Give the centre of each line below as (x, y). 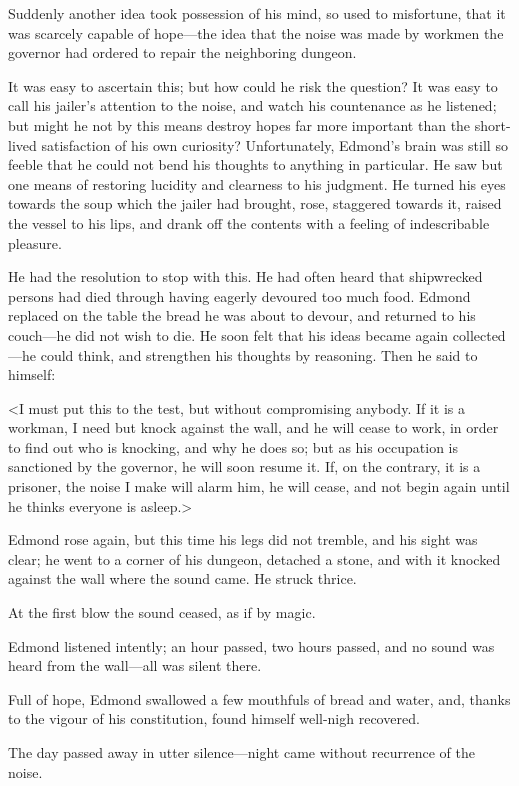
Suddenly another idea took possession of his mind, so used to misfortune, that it (257, 13)
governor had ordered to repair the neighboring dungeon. (182, 52)
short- (492, 124)
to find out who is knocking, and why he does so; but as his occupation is (233, 446)
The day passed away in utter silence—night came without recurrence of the (242, 752)
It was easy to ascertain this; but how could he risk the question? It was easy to (253, 85)
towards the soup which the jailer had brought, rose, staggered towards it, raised (255, 203)
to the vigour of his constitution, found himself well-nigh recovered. (214, 718)
